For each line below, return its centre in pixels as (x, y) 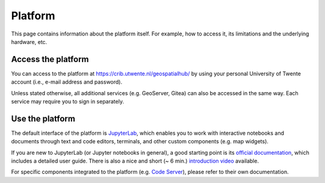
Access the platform (50, 59)
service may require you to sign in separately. (68, 102)
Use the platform (43, 118)
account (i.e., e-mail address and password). (67, 82)
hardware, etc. (29, 42)
